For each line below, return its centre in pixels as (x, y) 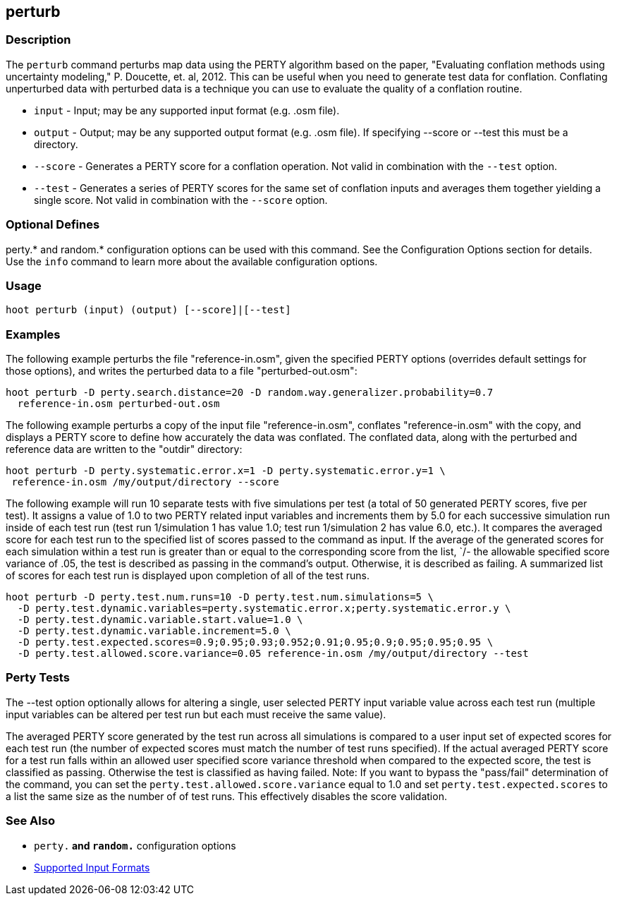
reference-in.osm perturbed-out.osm (118, 404)
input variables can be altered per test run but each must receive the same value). (196, 714)
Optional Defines (53, 225)
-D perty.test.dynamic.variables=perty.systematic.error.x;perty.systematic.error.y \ (264, 609)
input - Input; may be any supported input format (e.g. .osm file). (187, 110)
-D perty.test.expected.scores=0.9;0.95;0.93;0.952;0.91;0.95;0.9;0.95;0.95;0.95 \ (255, 642)
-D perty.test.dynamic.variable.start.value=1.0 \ (160, 620)
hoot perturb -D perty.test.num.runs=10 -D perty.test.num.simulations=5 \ (220, 597)
